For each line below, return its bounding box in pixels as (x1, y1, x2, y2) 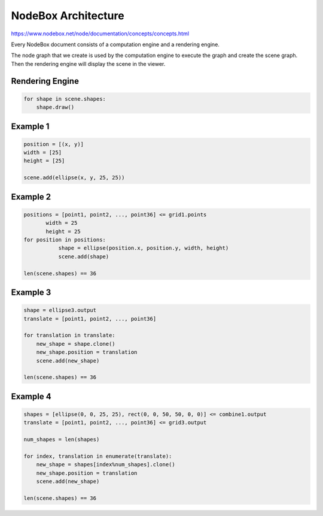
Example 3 (11, 288, 51, 297)
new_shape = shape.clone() (36, 340, 116, 347)
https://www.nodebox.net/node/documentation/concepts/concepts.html (11, 30, 190, 37)
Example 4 (11, 391, 51, 402)
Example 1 (11, 121, 50, 131)
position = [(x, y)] (23, 141, 84, 147)
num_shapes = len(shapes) (23, 436, 100, 443)
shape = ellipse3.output (23, 307, 97, 314)
